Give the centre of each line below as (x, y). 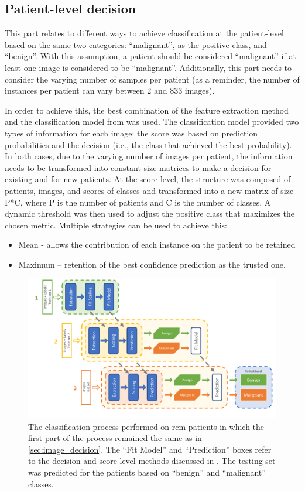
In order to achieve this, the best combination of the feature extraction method (147, 110)
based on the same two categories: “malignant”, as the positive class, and (136, 44)
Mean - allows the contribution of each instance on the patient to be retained (157, 245)
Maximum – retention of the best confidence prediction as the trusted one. (152, 264)
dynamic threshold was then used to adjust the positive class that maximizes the (150, 213)
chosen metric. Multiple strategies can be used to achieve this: (116, 225)
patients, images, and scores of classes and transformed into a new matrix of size (149, 190)
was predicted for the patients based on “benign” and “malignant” (147, 472)
